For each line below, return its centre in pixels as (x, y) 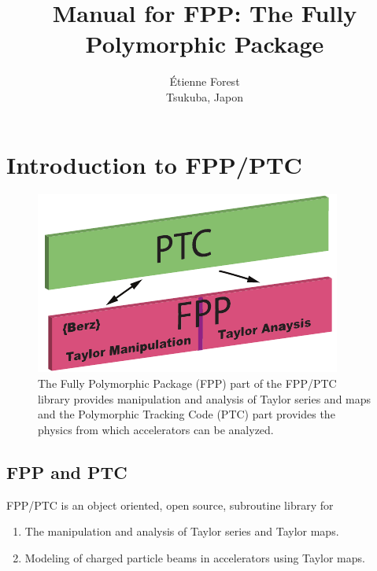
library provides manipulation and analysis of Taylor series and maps (205, 398)
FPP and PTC (67, 472)
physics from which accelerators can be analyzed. (156, 429)
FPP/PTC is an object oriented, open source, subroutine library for (170, 505)
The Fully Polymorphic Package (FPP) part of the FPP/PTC (187, 383)
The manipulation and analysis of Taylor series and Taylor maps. (182, 531)
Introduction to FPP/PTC (154, 164)
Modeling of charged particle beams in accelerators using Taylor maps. (195, 557)
